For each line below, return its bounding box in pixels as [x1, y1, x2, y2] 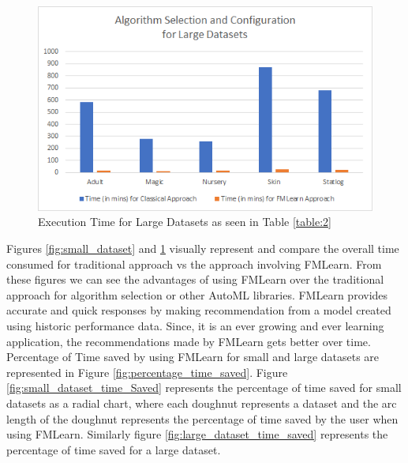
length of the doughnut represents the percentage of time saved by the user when [6, 410, 399, 427]
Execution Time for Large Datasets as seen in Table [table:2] [38, 213, 331, 230]
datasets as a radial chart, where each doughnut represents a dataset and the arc [6, 394, 397, 411]
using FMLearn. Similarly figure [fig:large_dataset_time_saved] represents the [6, 426, 388, 442]
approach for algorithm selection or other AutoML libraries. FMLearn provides [6, 286, 388, 303]
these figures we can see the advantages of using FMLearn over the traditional [6, 271, 384, 288]
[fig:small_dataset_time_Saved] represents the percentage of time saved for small [6, 379, 402, 396]
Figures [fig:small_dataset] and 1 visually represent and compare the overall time [6, 239, 399, 256]
